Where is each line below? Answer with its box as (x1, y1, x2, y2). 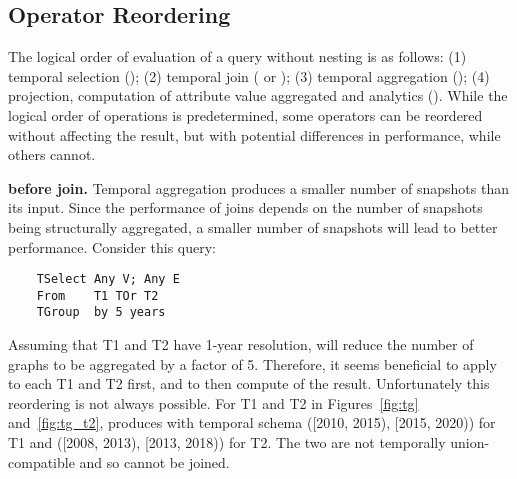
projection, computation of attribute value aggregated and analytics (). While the (8, 85, 508, 106)
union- (450, 432, 490, 453)
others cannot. (8, 144, 96, 165)
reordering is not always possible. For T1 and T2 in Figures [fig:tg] (8, 392, 419, 413)
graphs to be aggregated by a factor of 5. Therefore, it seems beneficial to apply (8, 353, 497, 374)
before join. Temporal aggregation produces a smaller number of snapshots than (8, 177, 509, 198)
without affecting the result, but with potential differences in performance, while (8, 124, 501, 145)
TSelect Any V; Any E (36, 272, 180, 287)
